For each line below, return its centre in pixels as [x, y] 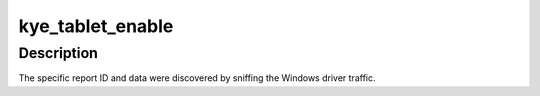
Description [58, 53]
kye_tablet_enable [96, 26]
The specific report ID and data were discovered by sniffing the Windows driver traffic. [197, 78]
